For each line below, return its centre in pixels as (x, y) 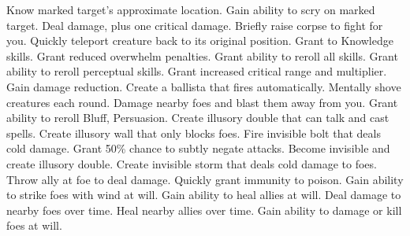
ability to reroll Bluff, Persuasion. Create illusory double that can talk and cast (198, 118)
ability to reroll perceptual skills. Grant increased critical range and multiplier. (197, 71)
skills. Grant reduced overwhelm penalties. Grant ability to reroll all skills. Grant (202, 55)
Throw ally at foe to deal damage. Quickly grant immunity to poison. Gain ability (205, 179)
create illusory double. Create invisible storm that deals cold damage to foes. (192, 163)
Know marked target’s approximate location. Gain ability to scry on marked (191, 9)
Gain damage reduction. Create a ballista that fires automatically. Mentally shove (204, 86)
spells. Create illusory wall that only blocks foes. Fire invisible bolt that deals (194, 133)
